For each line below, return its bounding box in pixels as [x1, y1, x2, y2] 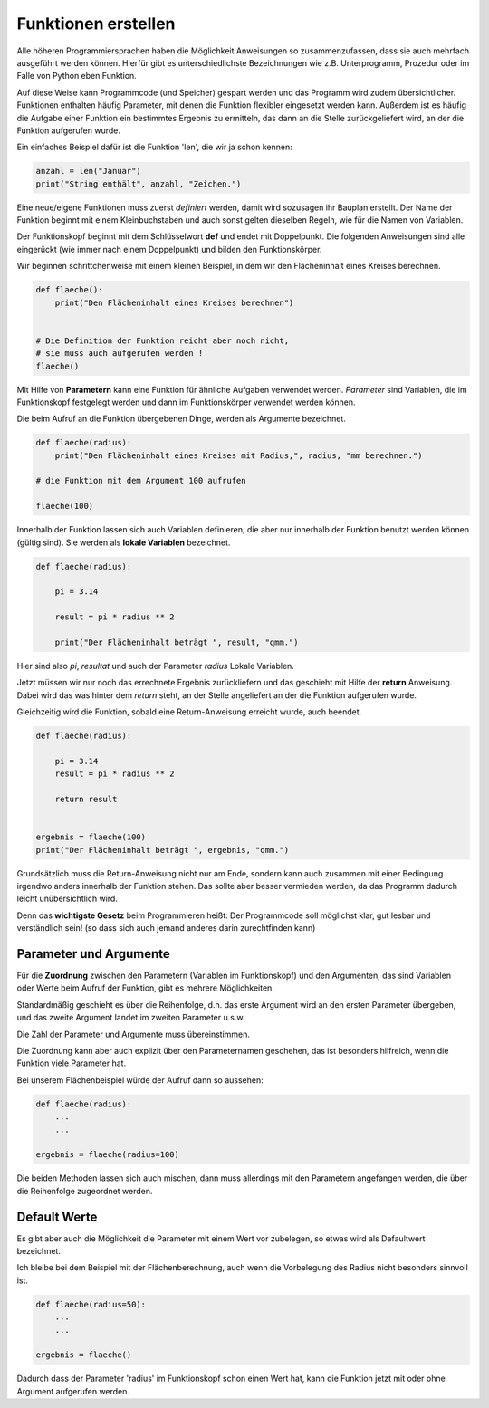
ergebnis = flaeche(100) [35, 832, 147, 842]
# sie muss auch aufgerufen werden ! [35, 349, 204, 359]
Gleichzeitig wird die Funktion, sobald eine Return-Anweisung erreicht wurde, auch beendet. [16, 706, 362, 717]
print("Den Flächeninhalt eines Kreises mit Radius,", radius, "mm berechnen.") [54, 450, 423, 461]
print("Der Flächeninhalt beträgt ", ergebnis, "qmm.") [35, 845, 290, 855]
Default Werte [16, 1209, 98, 1224]
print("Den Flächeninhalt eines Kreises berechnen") [54, 297, 294, 308]
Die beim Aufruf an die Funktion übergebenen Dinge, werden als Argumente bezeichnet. [16, 413, 346, 425]
